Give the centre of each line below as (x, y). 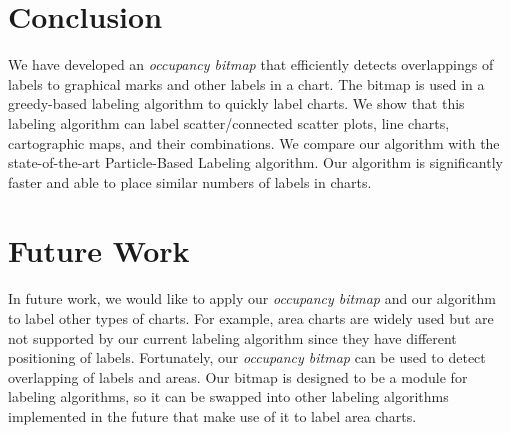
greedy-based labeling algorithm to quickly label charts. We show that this (236, 103)
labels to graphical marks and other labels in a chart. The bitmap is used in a (246, 83)
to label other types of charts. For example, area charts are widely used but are (251, 318)
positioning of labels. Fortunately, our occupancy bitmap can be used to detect (247, 357)
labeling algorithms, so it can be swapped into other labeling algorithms (228, 396)
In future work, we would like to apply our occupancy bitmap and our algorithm (252, 298)
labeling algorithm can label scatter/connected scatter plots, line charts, (229, 122)
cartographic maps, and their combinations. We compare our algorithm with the (254, 142)
